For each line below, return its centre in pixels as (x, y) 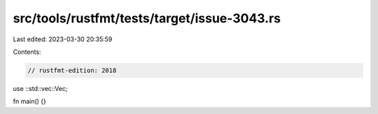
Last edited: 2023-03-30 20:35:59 (63, 39)
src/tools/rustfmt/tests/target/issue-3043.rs (147, 18)
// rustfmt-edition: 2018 (72, 70)
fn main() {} (30, 101)
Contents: (27, 52)
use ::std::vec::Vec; (40, 88)
